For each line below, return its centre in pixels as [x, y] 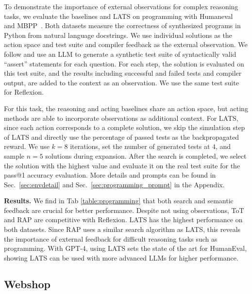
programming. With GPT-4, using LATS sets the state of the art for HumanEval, [126, 248]
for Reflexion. [24, 92]
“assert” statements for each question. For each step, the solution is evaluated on [124, 63]
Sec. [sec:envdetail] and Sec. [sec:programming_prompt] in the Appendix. [114, 184]
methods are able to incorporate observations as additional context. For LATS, [121, 118]
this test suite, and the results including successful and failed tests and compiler [123, 73]
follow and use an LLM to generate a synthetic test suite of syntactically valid [120, 54]
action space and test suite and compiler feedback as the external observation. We [126, 44]
